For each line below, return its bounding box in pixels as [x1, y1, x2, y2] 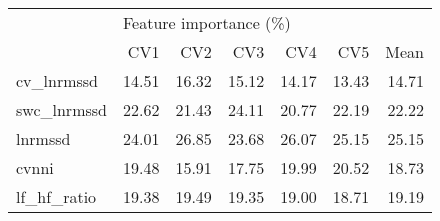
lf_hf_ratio [16, 185, 97, 208]
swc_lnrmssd [16, 98, 107, 121]
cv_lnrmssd [16, 69, 99, 92]
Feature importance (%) [122, 11, 291, 34]
